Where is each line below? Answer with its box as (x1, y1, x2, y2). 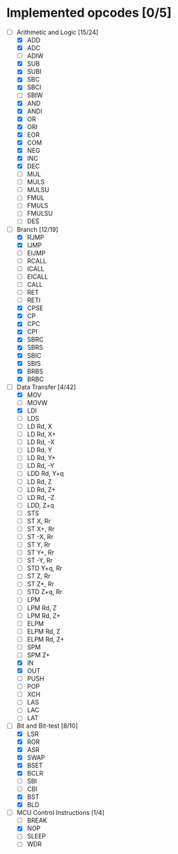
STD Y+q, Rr (26, 564, 63, 573)
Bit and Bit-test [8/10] (16, 721, 78, 730)
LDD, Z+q (26, 501, 55, 509)
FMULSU (26, 209, 54, 218)
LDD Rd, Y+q (26, 469, 64, 478)
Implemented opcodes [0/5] (6, 5, 172, 21)
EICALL (26, 272, 49, 281)
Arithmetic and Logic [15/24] (16, 28, 99, 36)
